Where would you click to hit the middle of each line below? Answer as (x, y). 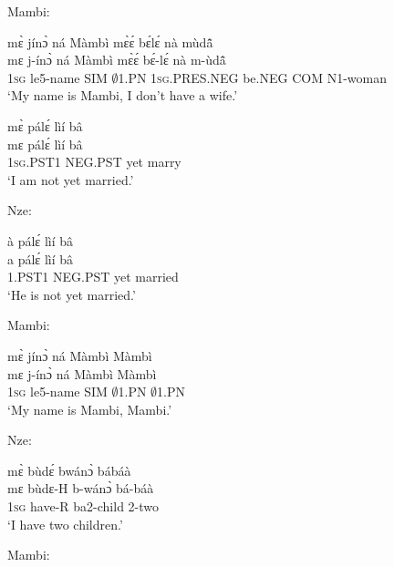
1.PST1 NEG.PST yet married (93, 277)
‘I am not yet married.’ (71, 179)
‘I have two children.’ (65, 524)
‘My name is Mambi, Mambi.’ (90, 409)
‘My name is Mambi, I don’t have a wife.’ (123, 95)
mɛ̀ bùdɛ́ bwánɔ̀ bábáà (69, 470)
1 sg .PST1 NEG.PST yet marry (94, 162)
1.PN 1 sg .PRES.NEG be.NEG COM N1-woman (252, 77)
